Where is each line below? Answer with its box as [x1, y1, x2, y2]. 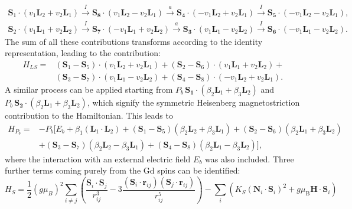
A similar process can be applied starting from [5, 83, 173, 95]
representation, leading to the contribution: [5, 47, 161, 59]
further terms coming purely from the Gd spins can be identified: [5, 164, 240, 177]
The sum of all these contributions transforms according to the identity [5, 35, 263, 47]
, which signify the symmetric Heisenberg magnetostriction [87, 96, 300, 108]
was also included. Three [205, 152, 294, 165]
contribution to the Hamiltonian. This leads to [5, 109, 173, 121]
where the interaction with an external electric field [5, 152, 191, 165]
